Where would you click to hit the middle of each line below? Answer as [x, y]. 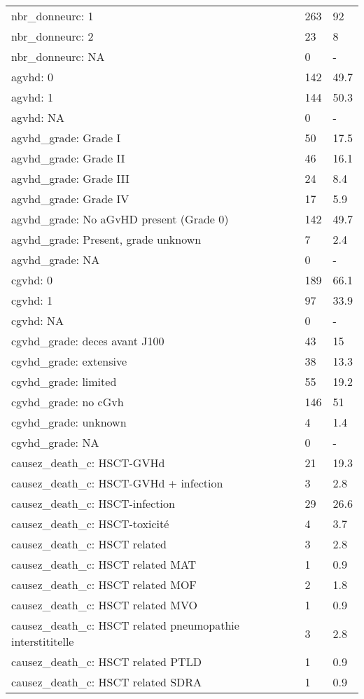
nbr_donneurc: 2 [52, 36]
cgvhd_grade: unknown [69, 422]
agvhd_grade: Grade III [70, 178]
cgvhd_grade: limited [64, 381]
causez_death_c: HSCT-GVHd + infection [117, 483]
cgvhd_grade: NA [55, 442]
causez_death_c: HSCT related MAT [104, 564]
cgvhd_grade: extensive [69, 361]
